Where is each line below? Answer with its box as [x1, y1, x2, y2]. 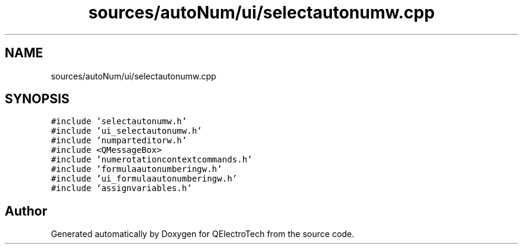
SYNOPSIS [5, 91, 70, 107]
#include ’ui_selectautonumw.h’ [51, 126, 202, 136]
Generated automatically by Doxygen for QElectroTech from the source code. [51, 229, 355, 239]
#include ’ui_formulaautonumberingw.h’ [51, 174, 238, 184]
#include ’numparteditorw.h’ [51, 136, 187, 146]
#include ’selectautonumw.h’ [51, 116, 187, 127]
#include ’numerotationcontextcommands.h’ [51, 155, 253, 165]
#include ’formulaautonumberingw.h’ [51, 164, 222, 174]
